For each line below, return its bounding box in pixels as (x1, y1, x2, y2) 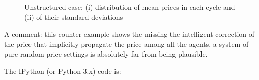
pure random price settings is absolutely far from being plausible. (4, 48, 208, 59)
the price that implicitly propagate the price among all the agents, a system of (4, 38, 249, 49)
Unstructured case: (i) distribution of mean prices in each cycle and (24, 2, 235, 12)
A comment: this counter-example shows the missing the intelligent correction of (4, 29, 255, 39)
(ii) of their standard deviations (24, 11, 123, 22)
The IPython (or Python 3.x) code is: (4, 65, 121, 76)
